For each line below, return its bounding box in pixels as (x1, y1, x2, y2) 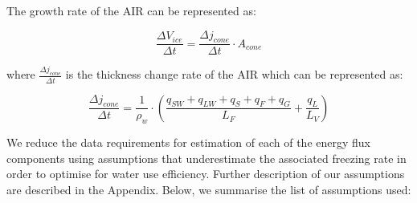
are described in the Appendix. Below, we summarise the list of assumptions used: (6, 181, 411, 197)
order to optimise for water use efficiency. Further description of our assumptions (6, 165, 405, 182)
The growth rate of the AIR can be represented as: (6, 2, 256, 18)
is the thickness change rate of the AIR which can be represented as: (65, 66, 403, 83)
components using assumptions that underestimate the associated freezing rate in (6, 149, 407, 166)
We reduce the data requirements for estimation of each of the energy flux (6, 134, 370, 151)
